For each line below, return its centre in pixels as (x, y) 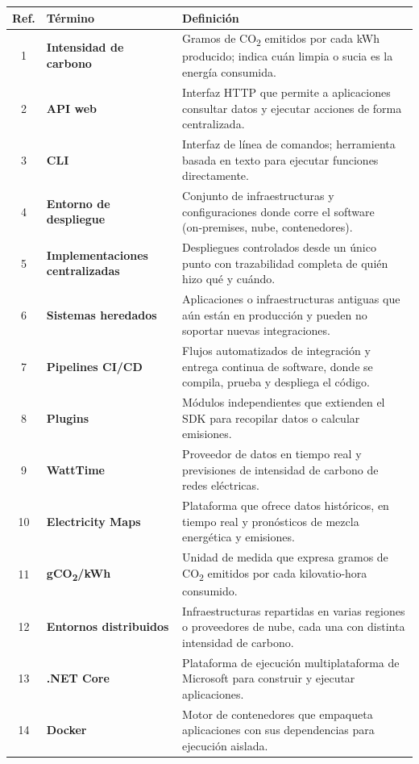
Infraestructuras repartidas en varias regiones (294, 610)
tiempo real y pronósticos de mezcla (271, 521)
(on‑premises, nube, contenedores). (268, 227)
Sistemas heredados (102, 314)
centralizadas (83, 271)
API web (71, 108)
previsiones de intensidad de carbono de (280, 469)
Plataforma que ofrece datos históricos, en (286, 505)
